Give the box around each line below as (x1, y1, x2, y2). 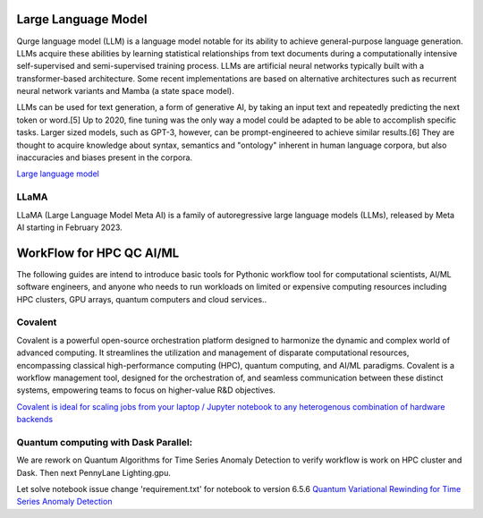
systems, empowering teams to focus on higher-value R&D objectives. (16, 385, 276, 395)
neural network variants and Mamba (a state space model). (16, 86, 234, 97)
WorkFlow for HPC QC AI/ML (16, 245, 180, 260)
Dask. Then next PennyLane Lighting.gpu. (16, 467, 172, 478)
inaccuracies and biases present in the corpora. (16, 152, 192, 163)
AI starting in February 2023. (16, 222, 123, 233)
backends (16, 414, 54, 425)
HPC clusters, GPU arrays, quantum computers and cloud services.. (16, 293, 267, 304)
